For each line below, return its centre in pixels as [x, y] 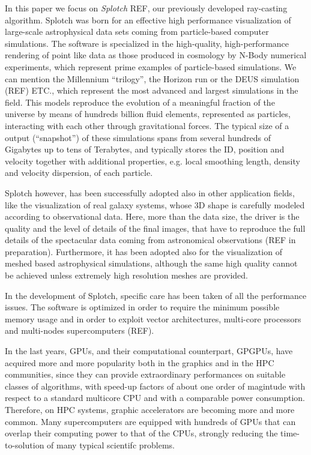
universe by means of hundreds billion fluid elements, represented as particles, [148, 114]
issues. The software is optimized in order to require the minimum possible [142, 307]
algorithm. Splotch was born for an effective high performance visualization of [148, 20]
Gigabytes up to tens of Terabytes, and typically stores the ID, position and [145, 149]
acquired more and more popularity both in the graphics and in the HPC [140, 362]
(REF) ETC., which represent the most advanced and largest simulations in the [152, 90]
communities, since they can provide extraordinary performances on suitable [145, 374]
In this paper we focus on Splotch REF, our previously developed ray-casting [146, 8]
